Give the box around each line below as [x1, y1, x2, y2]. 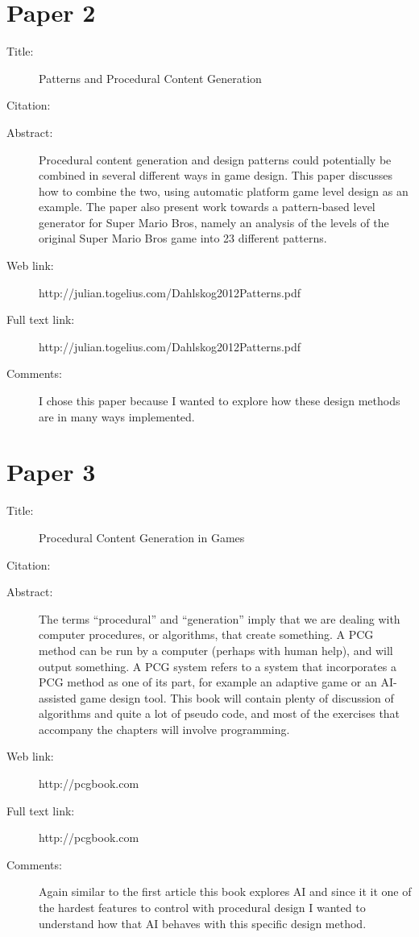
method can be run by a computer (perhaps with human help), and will [39, 641, 393, 658]
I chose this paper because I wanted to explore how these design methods [39, 392, 400, 409]
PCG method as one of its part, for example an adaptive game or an [39, 674, 377, 690]
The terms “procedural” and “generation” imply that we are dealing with [39, 610, 400, 627]
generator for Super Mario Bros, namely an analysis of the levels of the [39, 214, 389, 230]
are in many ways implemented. [39, 408, 195, 425]
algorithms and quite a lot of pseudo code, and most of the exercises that [39, 705, 400, 722]
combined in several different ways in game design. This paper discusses [39, 167, 392, 184]
